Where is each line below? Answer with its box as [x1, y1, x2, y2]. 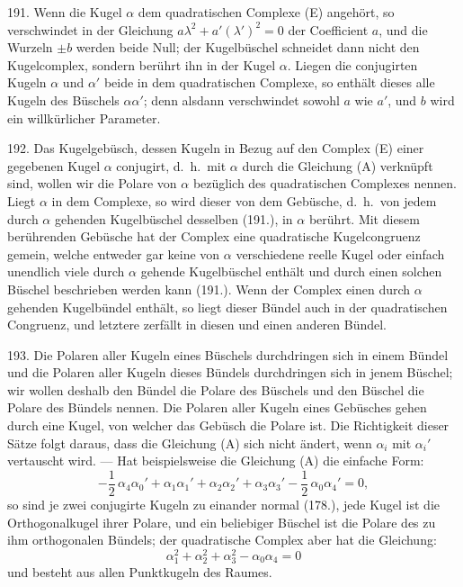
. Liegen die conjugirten [287, 55, 418, 74]
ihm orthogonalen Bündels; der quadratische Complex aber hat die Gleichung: [7, 530, 437, 549]
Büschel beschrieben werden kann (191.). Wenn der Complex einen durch [7, 279, 411, 298]
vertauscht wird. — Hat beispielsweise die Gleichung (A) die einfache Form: [7, 451, 424, 470]
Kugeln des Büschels [7, 90, 120, 109]
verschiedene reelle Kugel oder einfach [236, 244, 445, 263]
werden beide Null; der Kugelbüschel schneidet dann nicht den [76, 38, 420, 57]
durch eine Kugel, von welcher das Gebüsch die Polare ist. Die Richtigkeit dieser [7, 416, 450, 435]
